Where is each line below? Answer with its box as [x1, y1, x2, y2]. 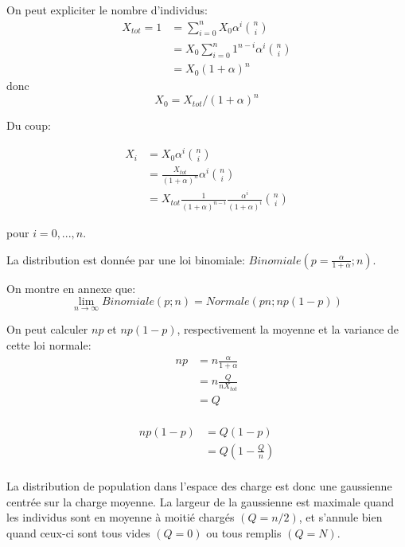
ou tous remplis [206, 524, 282, 541]
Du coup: [6, 117, 51, 134]
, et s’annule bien [298, 509, 383, 526]
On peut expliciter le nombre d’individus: [6, 2, 208, 18]
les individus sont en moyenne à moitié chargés [6, 509, 235, 526]
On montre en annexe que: [6, 279, 136, 296]
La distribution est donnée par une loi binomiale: [6, 251, 245, 268]
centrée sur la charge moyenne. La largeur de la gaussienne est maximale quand [6, 493, 395, 510]
